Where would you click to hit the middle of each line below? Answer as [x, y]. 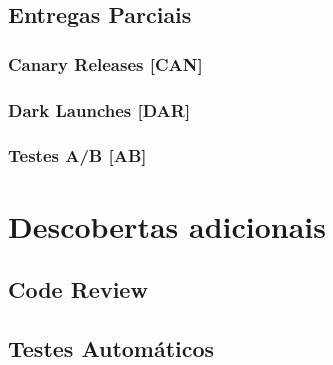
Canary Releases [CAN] [105, 63]
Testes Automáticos [111, 347]
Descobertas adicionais [167, 225]
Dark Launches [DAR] [99, 109]
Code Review [78, 289]
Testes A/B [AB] [77, 155]
